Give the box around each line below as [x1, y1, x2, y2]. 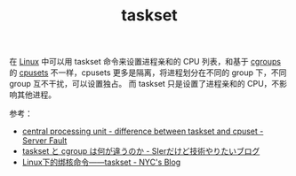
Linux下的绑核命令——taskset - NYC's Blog [21, 157, 181, 168]
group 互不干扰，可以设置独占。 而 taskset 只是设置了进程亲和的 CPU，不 [9, 79, 280, 89]
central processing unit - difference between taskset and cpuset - [21, 126, 264, 137]
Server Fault [21, 135, 68, 146]
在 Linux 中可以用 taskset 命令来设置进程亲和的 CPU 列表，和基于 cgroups [9, 57, 282, 67]
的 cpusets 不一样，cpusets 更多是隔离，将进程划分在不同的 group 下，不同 [9, 67, 287, 78]
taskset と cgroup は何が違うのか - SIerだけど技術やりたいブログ [21, 146, 260, 157]
